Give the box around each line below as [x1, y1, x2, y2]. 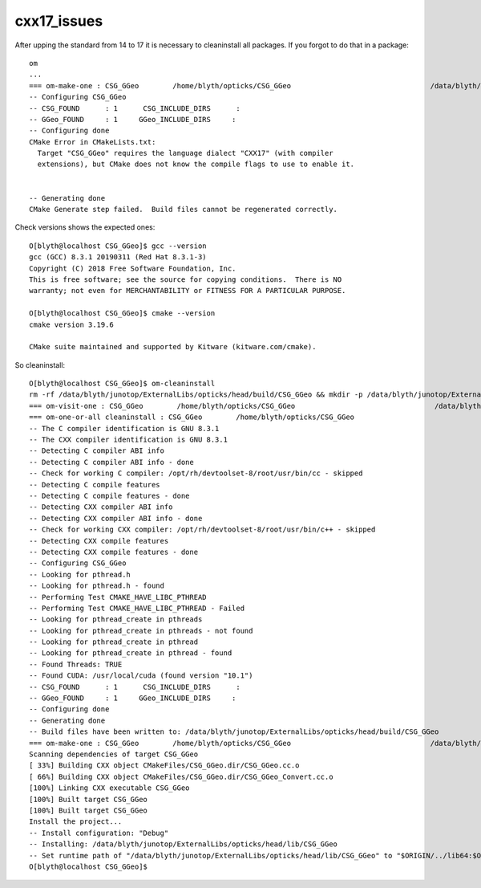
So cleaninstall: [14, 360, 66, 369]
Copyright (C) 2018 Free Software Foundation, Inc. [29, 263, 236, 273]
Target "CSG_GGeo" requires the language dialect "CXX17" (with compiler [37, 149, 333, 158]
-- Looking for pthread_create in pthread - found [29, 649, 232, 658]
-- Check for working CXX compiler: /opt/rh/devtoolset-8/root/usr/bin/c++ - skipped [29, 525, 376, 534]
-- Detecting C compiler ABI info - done [29, 458, 194, 466]
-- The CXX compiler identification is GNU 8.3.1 [29, 435, 228, 445]
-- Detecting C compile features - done [29, 491, 190, 500]
